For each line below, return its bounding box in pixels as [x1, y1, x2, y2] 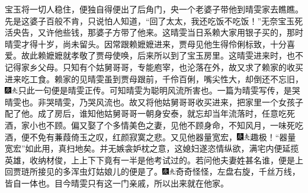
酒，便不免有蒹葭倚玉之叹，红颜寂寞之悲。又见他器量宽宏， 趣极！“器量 [5, 130, 296, 143]
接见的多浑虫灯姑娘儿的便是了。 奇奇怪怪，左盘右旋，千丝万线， [37, 165, 300, 178]
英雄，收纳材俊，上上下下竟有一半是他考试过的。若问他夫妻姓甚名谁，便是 [5, 153, 295, 166]
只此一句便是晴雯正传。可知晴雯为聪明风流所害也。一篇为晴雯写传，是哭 [18, 84, 300, 96]
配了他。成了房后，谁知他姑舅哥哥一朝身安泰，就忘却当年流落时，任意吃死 [5, 107, 295, 120]
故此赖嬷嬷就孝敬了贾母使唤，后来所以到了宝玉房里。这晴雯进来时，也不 [21, 49, 303, 62]
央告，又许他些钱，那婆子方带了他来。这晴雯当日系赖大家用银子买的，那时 [12, 26, 303, 38]
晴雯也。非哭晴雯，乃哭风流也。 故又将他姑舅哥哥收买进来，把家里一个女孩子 [5, 95, 303, 108]
